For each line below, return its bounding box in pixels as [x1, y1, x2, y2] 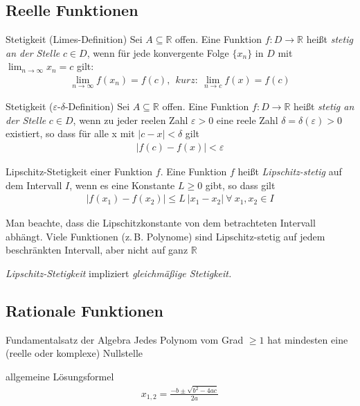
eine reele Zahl [216, 112, 278, 127]
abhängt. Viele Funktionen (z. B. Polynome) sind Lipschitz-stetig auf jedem [6, 229, 325, 243]
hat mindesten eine [267, 332, 348, 346]
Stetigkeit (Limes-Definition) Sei [6, 32, 143, 46]
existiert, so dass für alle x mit [6, 126, 135, 141]
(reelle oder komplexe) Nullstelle [6, 346, 143, 360]
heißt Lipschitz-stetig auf [237, 164, 342, 179]
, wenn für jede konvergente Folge [87, 45, 229, 60]
